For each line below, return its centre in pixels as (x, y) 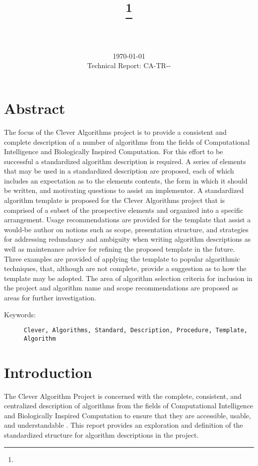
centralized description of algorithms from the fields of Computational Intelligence (129, 406)
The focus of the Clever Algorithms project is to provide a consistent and (115, 132)
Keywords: (20, 314)
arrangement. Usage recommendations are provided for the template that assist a (128, 220)
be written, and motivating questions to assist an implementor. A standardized (124, 190)
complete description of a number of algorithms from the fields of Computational (127, 141)
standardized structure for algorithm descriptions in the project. (101, 435)
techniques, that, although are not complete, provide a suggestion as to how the (125, 268)
